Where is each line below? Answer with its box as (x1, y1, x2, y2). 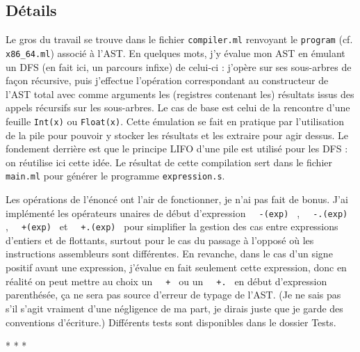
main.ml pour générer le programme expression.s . (6, 168, 225, 183)
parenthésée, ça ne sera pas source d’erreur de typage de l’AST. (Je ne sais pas (6, 287, 341, 302)
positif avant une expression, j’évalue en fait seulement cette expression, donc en (6, 260, 347, 275)
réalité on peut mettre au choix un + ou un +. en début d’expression (6, 273, 327, 288)
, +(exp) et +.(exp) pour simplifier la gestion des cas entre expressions (6, 219, 338, 234)
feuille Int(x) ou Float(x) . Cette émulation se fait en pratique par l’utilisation (6, 113, 345, 128)
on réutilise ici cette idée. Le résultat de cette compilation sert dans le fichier (6, 154, 332, 169)
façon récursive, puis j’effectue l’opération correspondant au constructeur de (6, 73, 329, 88)
